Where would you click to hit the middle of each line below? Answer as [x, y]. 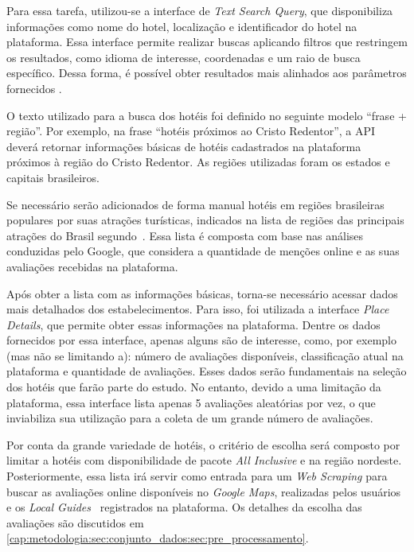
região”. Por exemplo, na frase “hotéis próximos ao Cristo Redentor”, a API [191, 131]
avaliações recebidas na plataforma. [92, 266]
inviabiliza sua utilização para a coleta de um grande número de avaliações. [190, 418]
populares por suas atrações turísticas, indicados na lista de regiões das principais [205, 220]
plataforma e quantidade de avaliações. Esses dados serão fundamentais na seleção [207, 371]
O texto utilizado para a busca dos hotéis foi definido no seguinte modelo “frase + [207, 115]
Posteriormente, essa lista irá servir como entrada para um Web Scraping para [197, 476]
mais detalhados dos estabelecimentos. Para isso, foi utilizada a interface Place [198, 309]
